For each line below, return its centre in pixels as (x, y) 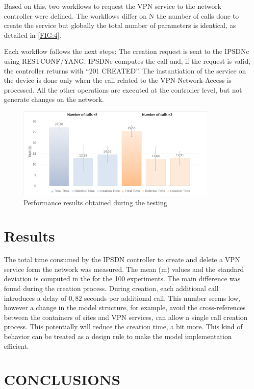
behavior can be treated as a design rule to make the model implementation (118, 336)
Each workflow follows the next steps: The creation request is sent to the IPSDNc (127, 51)
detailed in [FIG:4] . (33, 35)
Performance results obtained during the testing (96, 202)
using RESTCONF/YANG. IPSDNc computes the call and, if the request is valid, (127, 61)
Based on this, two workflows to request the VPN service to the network (113, 6)
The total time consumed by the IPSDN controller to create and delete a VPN (122, 259)
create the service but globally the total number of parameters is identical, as (120, 25)
